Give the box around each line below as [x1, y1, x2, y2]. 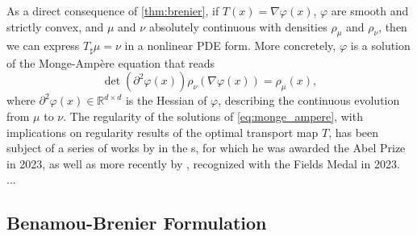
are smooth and [331, 2, 409, 19]
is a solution [350, 37, 411, 54]
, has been [328, 123, 379, 140]
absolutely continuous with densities [148, 18, 327, 35]
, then [378, 18, 407, 35]
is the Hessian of [125, 92, 207, 109]
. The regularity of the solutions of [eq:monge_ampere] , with [63, 108, 363, 125]
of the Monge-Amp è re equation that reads [6, 54, 215, 71]
